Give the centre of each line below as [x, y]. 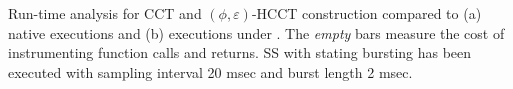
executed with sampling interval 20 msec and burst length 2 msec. [210, 71]
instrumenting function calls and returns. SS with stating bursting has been [240, 52]
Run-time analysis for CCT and [105, 13]
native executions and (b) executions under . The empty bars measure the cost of [256, 32]
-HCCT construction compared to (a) [366, 13]
